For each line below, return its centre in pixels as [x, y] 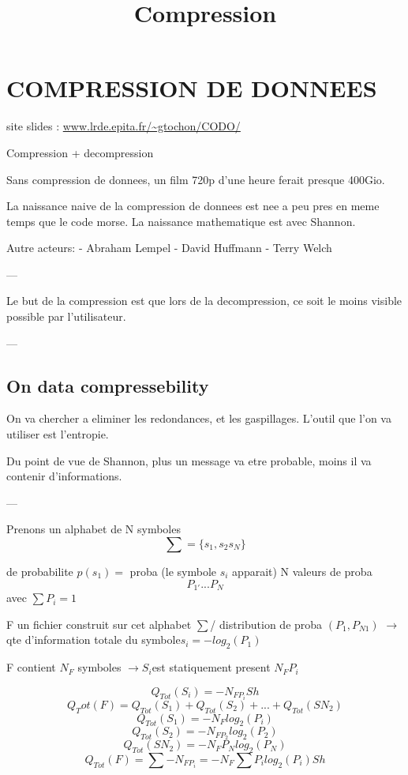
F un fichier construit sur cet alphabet [99, 624]
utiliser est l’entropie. [58, 434]
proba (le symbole [173, 572]
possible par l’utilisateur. [66, 316]
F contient [31, 667]
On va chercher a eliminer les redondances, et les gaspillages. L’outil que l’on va [199, 418]
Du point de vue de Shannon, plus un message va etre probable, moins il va [189, 460]
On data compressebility [108, 385]
